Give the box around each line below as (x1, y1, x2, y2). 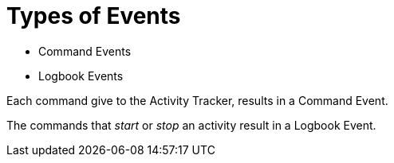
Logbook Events (38, 68, 124, 83)
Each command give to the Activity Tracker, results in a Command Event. (6, 93, 388, 107)
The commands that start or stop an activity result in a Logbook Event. (6, 118, 376, 132)
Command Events (38, 44, 132, 58)
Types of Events (6, 2, 181, 29)
